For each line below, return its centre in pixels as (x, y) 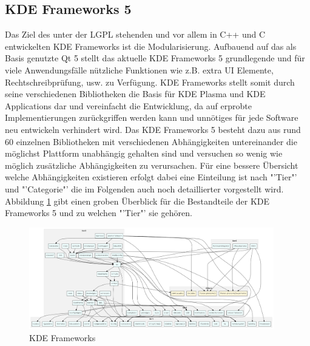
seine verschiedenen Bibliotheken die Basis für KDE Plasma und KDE (135, 94)
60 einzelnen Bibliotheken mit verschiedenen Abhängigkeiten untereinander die (151, 141)
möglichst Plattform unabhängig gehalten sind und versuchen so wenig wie (144, 153)
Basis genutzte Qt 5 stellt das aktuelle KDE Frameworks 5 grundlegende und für (155, 58)
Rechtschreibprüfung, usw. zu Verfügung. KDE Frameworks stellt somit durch (150, 82)
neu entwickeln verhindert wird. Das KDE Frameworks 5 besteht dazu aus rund (153, 129)
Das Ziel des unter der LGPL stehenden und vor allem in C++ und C (135, 34)
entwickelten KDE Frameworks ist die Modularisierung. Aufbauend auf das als (151, 46)
